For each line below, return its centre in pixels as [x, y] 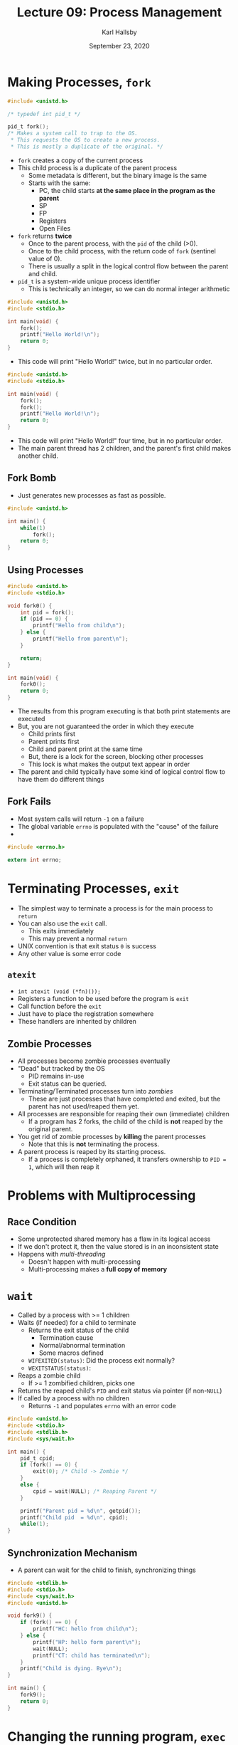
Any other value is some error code [69, 953]
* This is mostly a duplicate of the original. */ [87, 147]
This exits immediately [61, 931]
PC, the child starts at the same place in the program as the [127, 190]
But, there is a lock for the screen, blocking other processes [116, 757]
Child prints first [52, 734]
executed [31, 719]
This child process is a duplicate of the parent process [97, 167]
